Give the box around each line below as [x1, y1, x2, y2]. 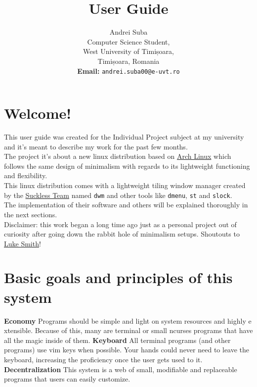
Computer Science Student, [87, 36, 170, 47]
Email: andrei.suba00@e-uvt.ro [77, 65, 180, 76]
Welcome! [4, 103, 72, 123]
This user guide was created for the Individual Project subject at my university [4, 132, 244, 142]
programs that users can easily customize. [4, 374, 130, 384]
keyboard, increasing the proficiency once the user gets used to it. [4, 354, 203, 364]
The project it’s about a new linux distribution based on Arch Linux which [4, 151, 231, 161]
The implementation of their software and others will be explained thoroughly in [4, 199, 248, 210]
